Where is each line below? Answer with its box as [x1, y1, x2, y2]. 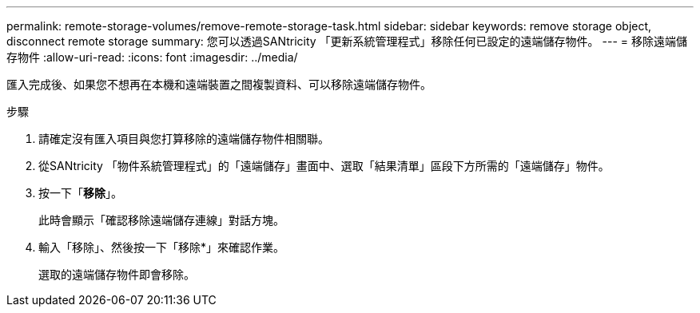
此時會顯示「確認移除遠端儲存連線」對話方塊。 [38, 213, 284, 227]
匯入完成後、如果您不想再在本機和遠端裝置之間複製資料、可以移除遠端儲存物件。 [6, 77, 432, 91]
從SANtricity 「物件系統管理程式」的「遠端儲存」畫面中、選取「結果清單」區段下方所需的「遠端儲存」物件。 [38, 159, 610, 172]
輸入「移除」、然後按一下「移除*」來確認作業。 [38, 240, 285, 254]
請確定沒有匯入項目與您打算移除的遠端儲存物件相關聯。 [38, 132, 329, 145]
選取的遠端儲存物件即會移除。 [38, 267, 195, 281]
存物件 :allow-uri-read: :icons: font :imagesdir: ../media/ [6, 50, 298, 64]
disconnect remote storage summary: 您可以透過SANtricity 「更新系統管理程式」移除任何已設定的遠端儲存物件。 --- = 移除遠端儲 [6, 34, 688, 48]
